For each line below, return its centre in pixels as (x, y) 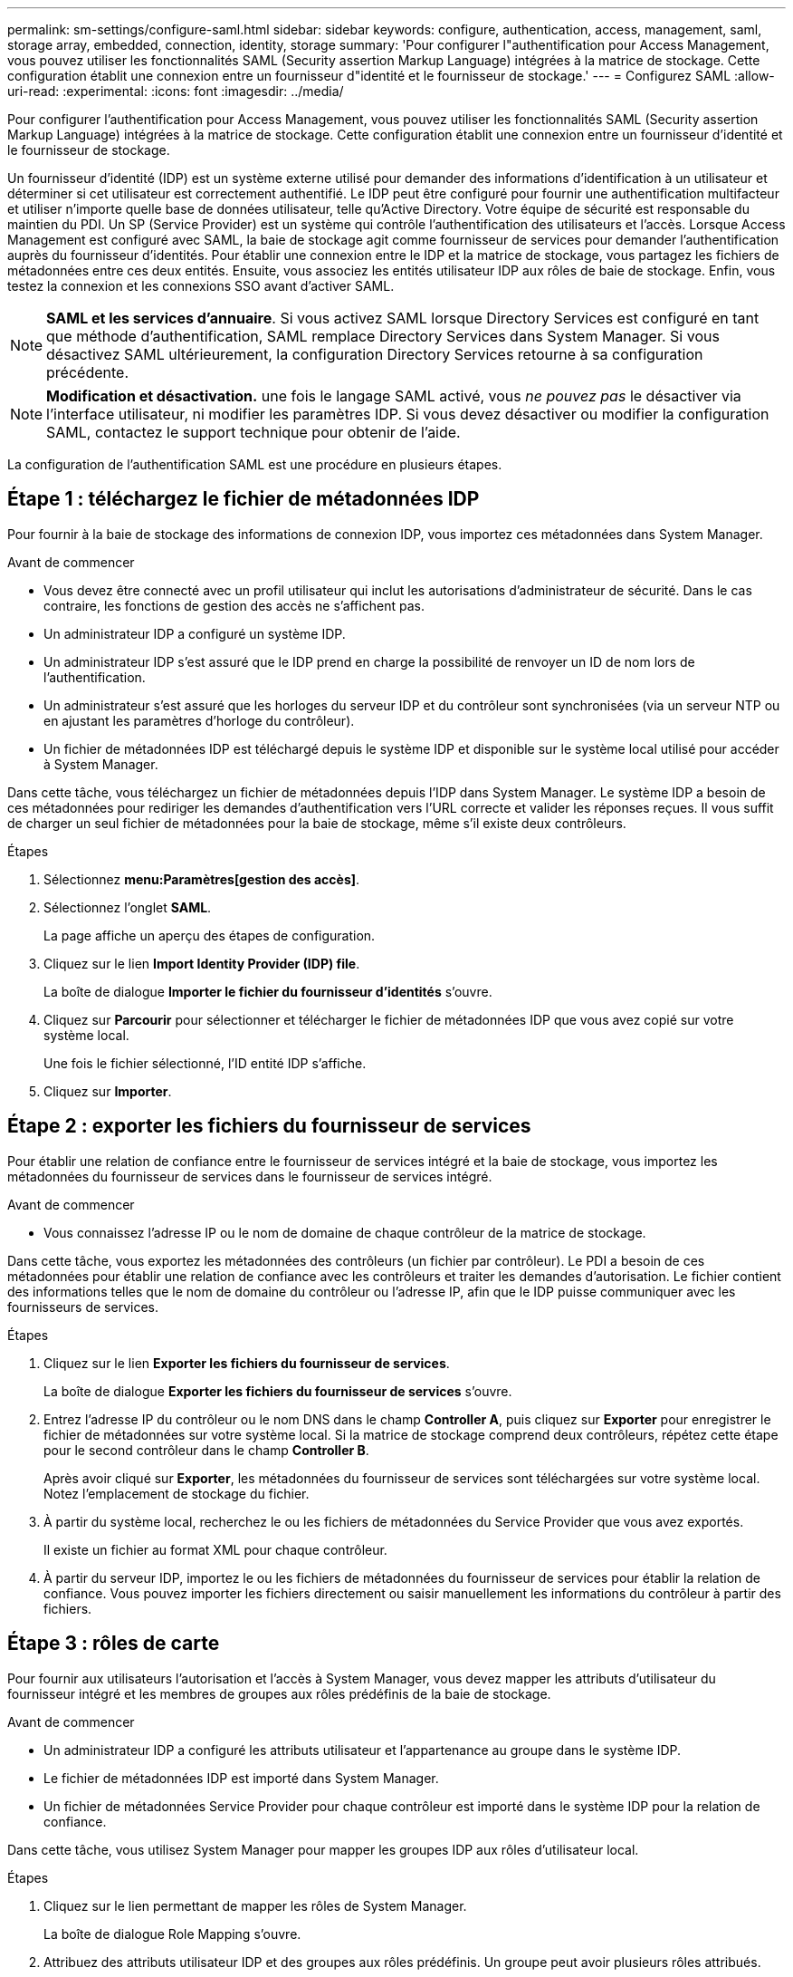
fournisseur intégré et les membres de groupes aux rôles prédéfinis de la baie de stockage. (279, 1693)
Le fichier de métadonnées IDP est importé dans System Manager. (241, 1778)
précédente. (88, 372)
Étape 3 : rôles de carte (114, 1644)
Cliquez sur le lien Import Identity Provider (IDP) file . (202, 963)
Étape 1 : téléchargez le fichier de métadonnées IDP (244, 499)
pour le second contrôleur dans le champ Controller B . (206, 1450)
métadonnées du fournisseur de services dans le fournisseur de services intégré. (250, 1176)
